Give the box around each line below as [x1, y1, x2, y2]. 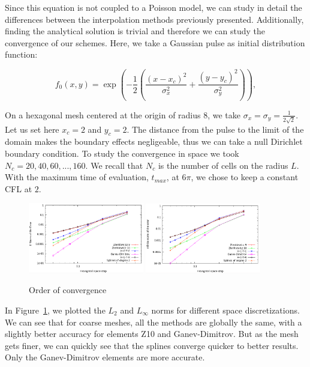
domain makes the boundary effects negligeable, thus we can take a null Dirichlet [5, 135, 303, 148]
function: [5, 48, 38, 61]
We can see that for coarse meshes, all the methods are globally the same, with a [5, 315, 302, 328]
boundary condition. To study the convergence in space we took [5, 147, 239, 160]
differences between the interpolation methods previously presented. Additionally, [5, 13, 304, 25]
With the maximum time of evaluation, [5, 171, 149, 183]
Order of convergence [29, 284, 107, 296]
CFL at [5, 182, 32, 195]
